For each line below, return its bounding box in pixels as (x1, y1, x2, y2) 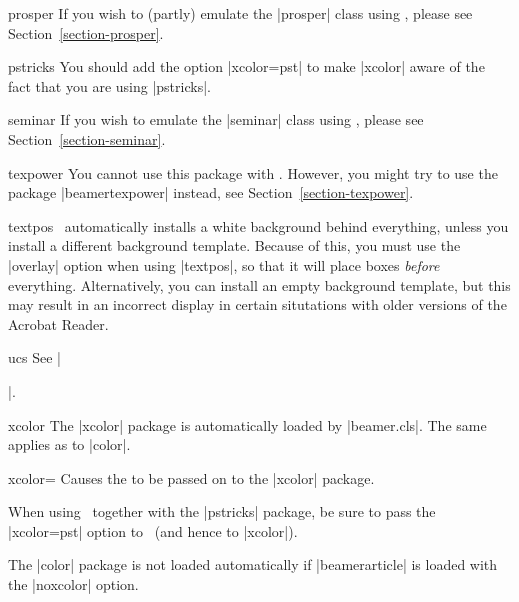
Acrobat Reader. (8, 313, 109, 334)
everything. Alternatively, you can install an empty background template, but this (8, 274, 511, 295)
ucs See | (8, 347, 61, 368)
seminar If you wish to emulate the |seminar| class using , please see (8, 109, 424, 130)
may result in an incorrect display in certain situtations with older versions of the (8, 294, 507, 315)
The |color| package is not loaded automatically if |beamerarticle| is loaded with (8, 554, 498, 575)
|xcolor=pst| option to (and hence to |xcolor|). (8, 520, 298, 541)
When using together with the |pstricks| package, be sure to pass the (8, 501, 436, 522)
